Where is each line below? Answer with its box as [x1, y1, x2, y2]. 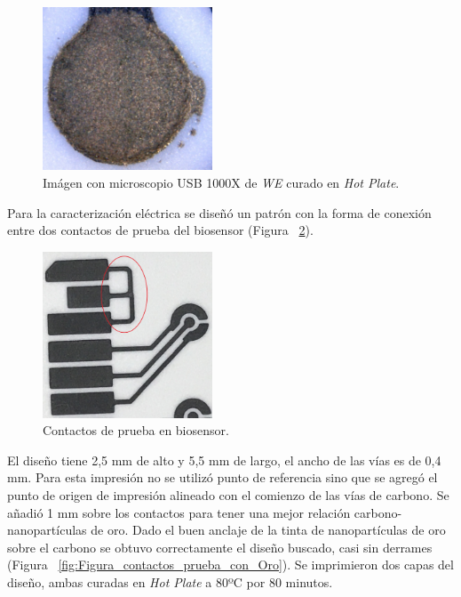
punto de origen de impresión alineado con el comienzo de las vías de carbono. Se [7, 486, 449, 504]
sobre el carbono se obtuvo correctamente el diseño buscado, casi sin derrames [7, 537, 433, 556]
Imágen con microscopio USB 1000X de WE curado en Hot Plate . [43, 173, 400, 192]
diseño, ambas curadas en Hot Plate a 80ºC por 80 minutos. [7, 573, 333, 592]
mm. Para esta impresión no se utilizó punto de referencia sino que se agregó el [7, 468, 438, 487]
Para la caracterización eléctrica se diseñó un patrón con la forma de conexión [7, 203, 432, 222]
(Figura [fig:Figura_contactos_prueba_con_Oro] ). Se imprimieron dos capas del [7, 555, 454, 574]
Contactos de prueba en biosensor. [43, 421, 229, 440]
